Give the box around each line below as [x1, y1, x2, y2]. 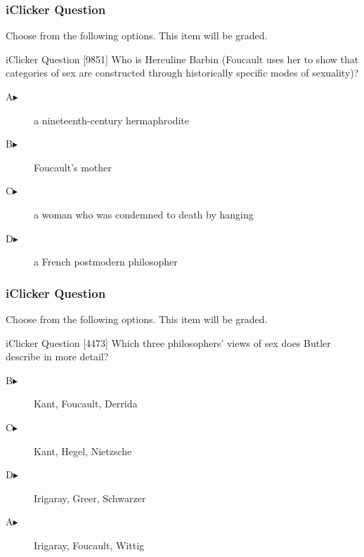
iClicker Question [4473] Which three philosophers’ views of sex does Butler [6, 335, 331, 350]
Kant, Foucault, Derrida [34, 396, 138, 411]
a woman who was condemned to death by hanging [34, 207, 254, 221]
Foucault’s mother [34, 159, 112, 174]
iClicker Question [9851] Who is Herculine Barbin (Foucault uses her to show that [6, 51, 359, 66]
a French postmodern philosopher [34, 254, 178, 269]
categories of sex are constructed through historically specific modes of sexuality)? [6, 65, 359, 80]
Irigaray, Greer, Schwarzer [34, 490, 146, 505]
